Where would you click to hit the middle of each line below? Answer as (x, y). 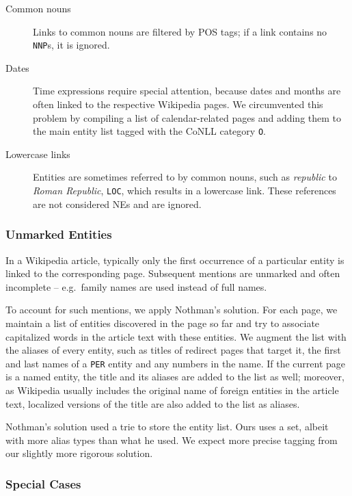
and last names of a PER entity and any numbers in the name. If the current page (176, 363)
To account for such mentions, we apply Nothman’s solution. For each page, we (172, 310)
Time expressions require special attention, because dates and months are (187, 91)
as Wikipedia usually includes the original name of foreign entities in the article (172, 390)
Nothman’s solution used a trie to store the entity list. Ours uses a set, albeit (167, 427)
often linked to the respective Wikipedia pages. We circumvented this (178, 104)
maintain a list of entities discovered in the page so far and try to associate (163, 323)
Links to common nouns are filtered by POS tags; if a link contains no (180, 31)
